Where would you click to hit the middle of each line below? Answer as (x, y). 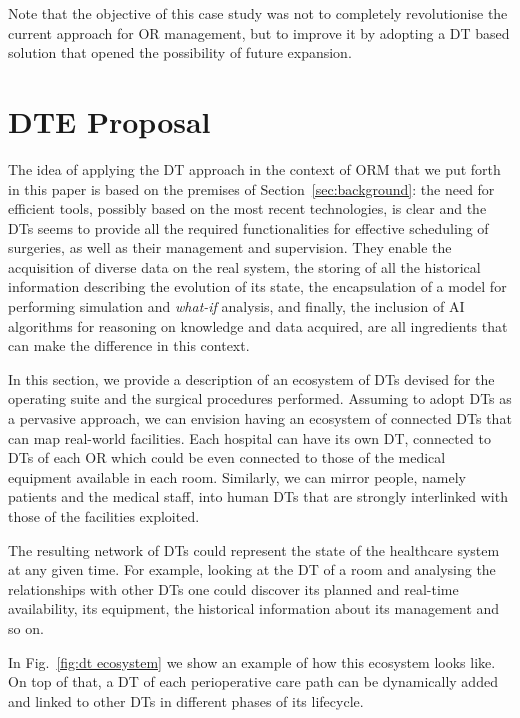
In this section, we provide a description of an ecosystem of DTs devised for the (251, 378)
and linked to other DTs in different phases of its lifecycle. (186, 700)
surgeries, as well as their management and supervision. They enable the (230, 247)
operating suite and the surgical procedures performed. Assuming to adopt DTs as (260, 398)
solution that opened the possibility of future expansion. (180, 52)
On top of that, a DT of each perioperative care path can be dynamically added (253, 681)
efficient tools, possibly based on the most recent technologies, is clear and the (247, 208)
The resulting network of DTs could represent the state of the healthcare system (254, 549)
